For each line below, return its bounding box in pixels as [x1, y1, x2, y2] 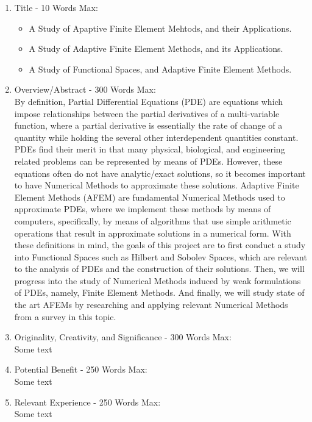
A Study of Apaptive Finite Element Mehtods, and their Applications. [29, 21, 292, 34]
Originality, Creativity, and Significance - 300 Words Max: [14, 331, 232, 343]
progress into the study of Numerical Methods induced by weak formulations [14, 274, 301, 287]
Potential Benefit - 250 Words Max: [14, 363, 147, 376]
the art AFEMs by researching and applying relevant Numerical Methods [14, 298, 288, 311]
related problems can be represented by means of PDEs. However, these [14, 154, 283, 167]
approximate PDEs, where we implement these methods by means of [14, 202, 271, 215]
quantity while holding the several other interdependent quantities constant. [14, 131, 299, 143]
